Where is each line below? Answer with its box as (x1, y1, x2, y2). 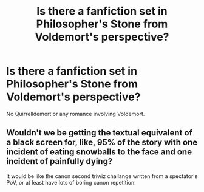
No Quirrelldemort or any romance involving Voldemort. (6, 110, 145, 117)
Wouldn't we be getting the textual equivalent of (6, 128, 192, 138)
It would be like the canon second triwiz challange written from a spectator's (6, 172, 198, 180)
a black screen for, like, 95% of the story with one (6, 137, 198, 148)
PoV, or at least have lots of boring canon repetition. (6, 179, 136, 186)
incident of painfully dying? (6, 156, 113, 166)
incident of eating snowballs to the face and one (6, 147, 192, 157)
